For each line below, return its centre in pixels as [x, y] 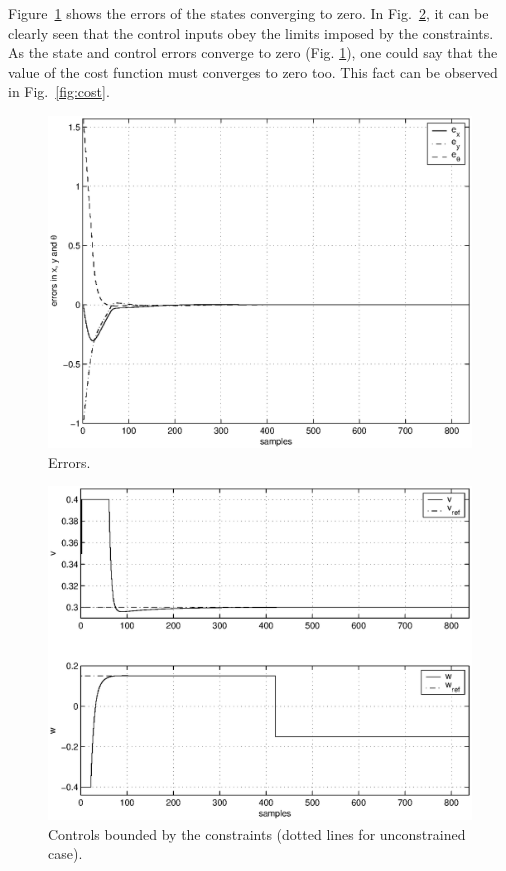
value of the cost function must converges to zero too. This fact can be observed [253, 71]
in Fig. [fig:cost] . [59, 91]
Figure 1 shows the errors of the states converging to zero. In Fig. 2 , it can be [248, 13]
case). [65, 853]
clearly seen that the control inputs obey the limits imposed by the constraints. [251, 32]
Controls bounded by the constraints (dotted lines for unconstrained [257, 833]
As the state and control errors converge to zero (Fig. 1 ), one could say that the [253, 52]
